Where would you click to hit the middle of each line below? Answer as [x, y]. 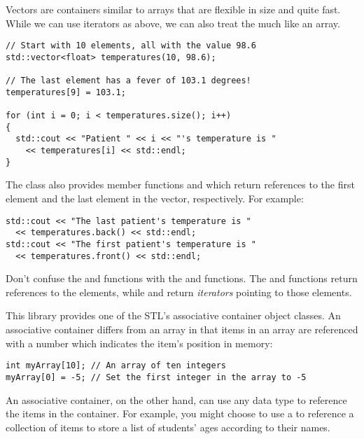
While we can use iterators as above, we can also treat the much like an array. [173, 23]
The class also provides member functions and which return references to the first [180, 184]
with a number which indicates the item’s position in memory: [139, 343]
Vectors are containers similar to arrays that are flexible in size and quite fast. [173, 9]
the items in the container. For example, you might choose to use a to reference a [180, 413]
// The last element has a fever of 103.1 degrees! [128, 81]
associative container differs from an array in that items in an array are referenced [182, 329]
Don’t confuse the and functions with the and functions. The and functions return [182, 278]
